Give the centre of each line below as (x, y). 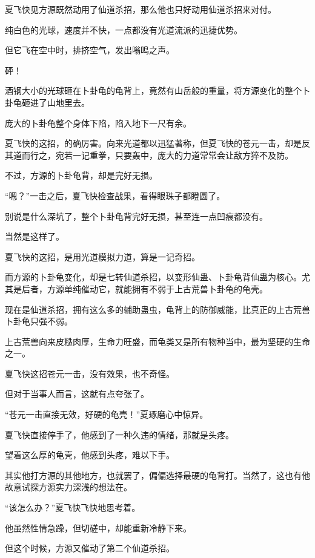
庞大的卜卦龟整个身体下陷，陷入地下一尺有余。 (98, 123)
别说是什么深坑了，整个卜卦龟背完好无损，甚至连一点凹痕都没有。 (136, 216)
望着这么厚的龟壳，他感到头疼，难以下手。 (90, 455)
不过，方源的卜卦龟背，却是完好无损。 (81, 175)
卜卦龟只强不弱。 (39, 321)
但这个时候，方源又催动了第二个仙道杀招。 (90, 548)
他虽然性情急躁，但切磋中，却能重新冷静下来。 (98, 527)
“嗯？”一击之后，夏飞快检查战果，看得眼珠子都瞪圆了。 (115, 195)
